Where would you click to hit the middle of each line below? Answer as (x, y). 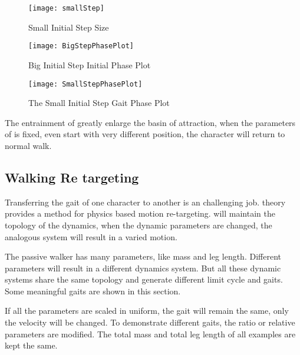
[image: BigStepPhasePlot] (81, 46)
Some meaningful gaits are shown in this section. (93, 291)
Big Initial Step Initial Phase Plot (90, 64)
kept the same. (31, 345)
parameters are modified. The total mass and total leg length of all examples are (150, 334)
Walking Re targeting (72, 177)
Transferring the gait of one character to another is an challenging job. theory (145, 202)
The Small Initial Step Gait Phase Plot (99, 103)
